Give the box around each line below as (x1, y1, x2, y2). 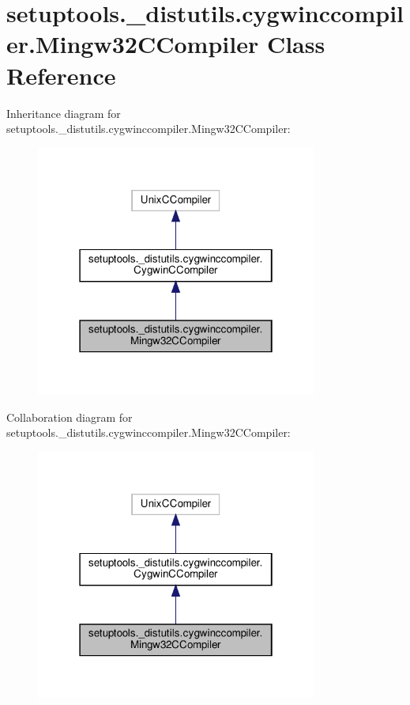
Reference (6, 59, 116, 91)
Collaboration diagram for (6, 408, 133, 425)
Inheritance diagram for (6, 104, 121, 121)
